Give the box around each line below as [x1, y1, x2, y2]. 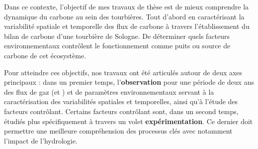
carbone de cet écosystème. [4, 50, 86, 60]
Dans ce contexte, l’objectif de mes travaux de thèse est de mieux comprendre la [4, 1, 249, 11]
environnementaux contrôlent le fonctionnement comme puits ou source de [4, 40, 231, 51]
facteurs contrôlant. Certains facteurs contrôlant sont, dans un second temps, [4, 106, 239, 116]
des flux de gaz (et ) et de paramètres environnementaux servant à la [4, 86, 214, 97]
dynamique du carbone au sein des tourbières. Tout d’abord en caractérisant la [4, 11, 245, 21]
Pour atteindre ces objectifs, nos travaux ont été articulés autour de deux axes [4, 67, 243, 77]
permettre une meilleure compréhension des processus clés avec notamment [4, 126, 233, 136]
